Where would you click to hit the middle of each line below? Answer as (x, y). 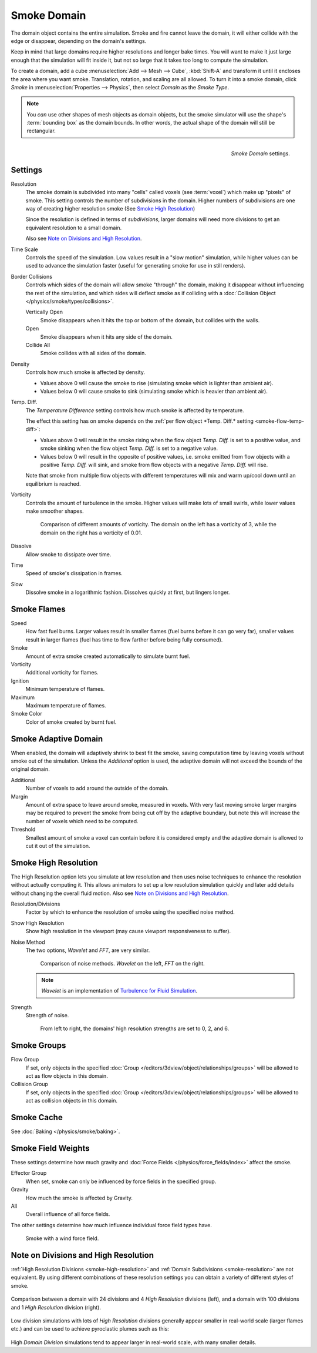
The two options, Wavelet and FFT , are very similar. (88, 950)
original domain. (30, 769)
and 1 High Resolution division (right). (56, 1307)
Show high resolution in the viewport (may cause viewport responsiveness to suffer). (128, 931)
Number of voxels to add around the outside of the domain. (97, 789)
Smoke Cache (37, 1117)
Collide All (38, 345)
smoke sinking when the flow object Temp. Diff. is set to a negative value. (129, 448)
